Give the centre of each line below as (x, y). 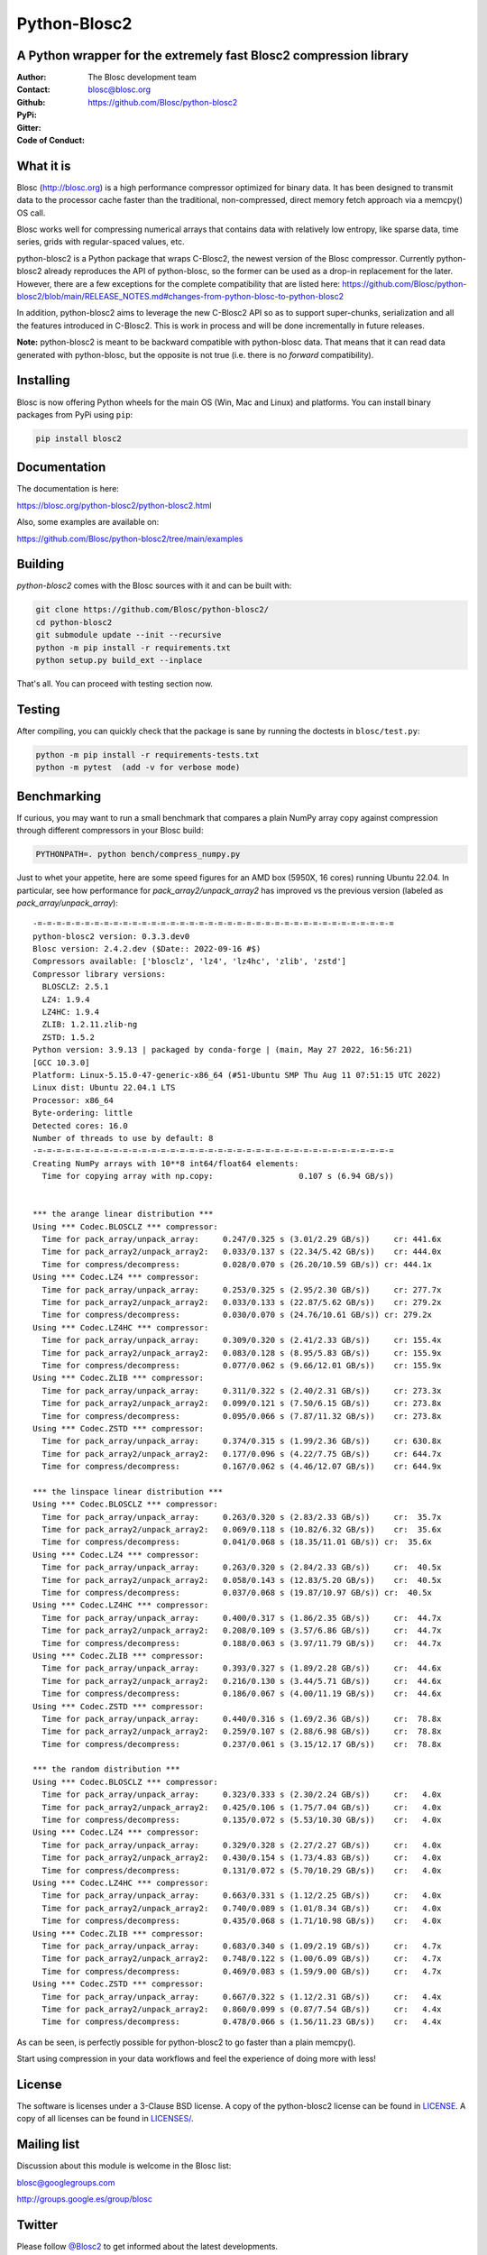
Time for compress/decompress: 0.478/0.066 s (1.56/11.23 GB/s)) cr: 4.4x (242, 2022)
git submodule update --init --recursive (129, 635)
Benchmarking (59, 796)
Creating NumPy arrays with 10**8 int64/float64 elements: (166, 1163)
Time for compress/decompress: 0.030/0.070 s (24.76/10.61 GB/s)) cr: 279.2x (237, 1315)
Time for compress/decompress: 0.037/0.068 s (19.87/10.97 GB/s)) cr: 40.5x (237, 1593)
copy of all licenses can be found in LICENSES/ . (105, 2119)
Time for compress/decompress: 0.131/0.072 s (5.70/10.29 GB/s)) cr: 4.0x (242, 1870)
